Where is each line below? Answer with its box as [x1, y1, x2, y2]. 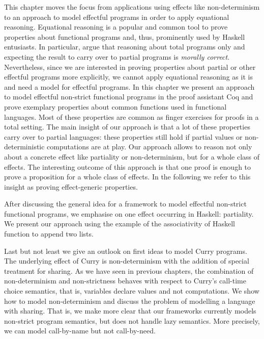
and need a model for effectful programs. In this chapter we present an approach [4, 81, 255, 92]
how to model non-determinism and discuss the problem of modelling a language [4, 295, 255, 306]
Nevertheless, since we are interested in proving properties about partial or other [4, 61, 256, 72]
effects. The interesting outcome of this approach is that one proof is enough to [4, 161, 251, 172]
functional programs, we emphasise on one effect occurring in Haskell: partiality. [4, 208, 254, 219]
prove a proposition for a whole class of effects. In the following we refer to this [4, 171, 251, 182]
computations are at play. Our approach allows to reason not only [47, 141, 252, 152]
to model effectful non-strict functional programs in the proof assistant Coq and [4, 91, 253, 102]
